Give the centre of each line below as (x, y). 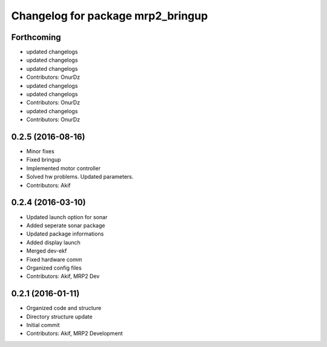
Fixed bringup (44, 160)
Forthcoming (36, 37)
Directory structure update (60, 316)
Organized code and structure (64, 308)
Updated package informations (65, 234)
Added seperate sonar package (66, 225)
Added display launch (54, 242)
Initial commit (43, 325)
